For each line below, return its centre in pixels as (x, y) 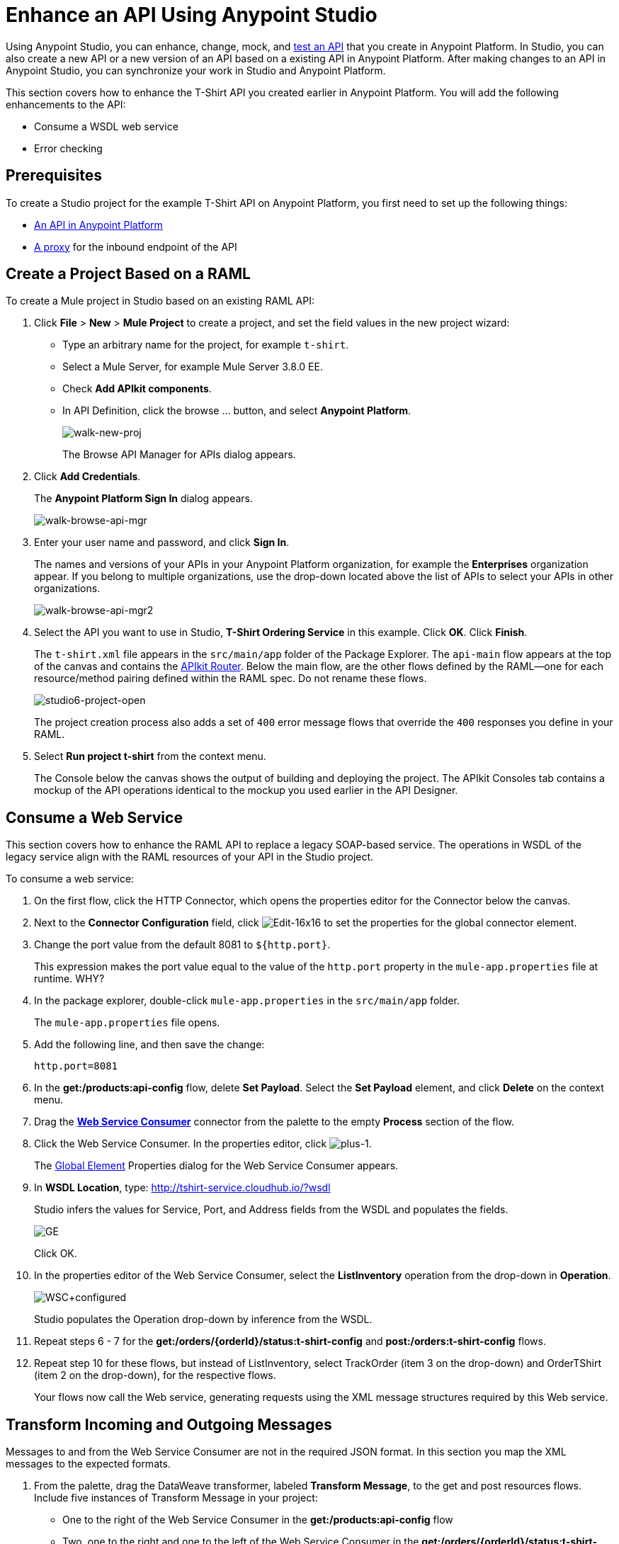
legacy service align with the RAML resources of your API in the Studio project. (190, 857)
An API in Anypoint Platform (98, 225)
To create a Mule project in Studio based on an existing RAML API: (160, 301)
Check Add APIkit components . (137, 389)
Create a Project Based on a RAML (128, 274)
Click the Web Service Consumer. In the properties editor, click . (203, 1144)
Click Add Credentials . (87, 477)
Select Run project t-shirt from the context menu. (150, 756)
